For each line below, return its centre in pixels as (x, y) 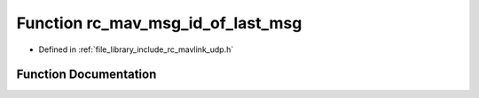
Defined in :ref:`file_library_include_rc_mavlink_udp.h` (136, 49)
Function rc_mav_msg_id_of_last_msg (159, 23)
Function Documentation (86, 75)
